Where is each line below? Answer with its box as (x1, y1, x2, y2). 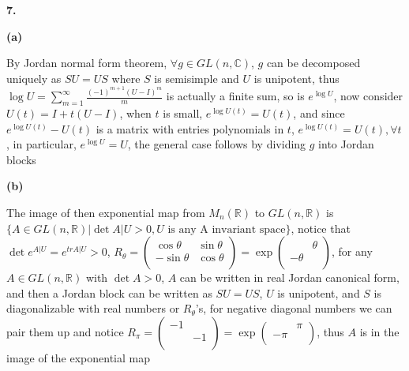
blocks (6, 151, 36, 167)
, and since (293, 105, 345, 122)
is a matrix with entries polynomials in (96, 120, 284, 137)
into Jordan (318, 136, 374, 152)
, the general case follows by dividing (127, 136, 306, 152)
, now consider (333, 88, 403, 104)
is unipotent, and (277, 284, 360, 301)
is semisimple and (154, 69, 239, 86)
